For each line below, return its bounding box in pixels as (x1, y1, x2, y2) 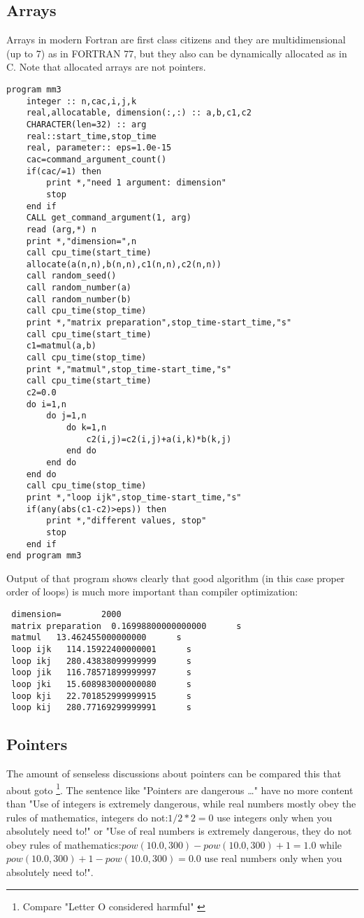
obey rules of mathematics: (6, 837, 122, 852)
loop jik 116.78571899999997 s (11, 668, 191, 678)
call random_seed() (26, 271, 117, 281)
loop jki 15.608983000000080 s (11, 679, 191, 690)
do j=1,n (46, 411, 87, 421)
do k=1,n (66, 423, 107, 433)
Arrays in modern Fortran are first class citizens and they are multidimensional (6, 32, 346, 47)
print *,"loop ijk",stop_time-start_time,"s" (26, 492, 242, 502)
